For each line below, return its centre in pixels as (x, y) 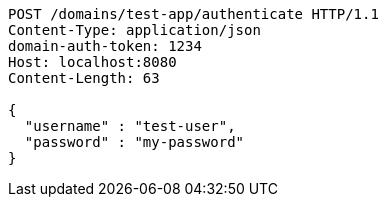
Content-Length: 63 (84, 78)
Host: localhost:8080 (92, 62)
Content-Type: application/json (134, 30)
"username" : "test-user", (130, 126)
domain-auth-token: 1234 (105, 46)
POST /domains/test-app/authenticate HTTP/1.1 (193, 14)
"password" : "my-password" (134, 142)
